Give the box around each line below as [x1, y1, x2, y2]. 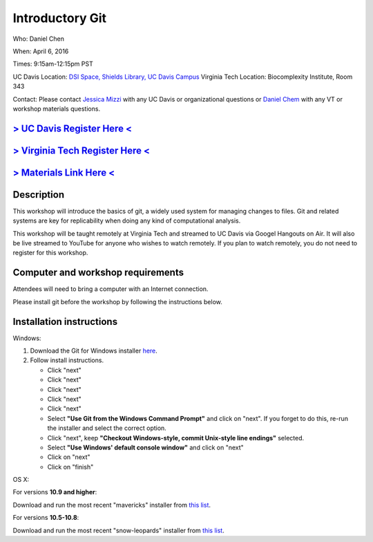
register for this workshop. [12, 249, 88, 257]
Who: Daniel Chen [12, 35, 65, 43]
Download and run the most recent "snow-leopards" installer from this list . [12, 526, 224, 534]
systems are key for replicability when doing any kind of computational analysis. [12, 216, 241, 225]
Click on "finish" [47, 462, 94, 471]
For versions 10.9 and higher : [12, 488, 97, 496]
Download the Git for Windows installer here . [30, 346, 158, 355]
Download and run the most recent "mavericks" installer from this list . [12, 501, 211, 509]
